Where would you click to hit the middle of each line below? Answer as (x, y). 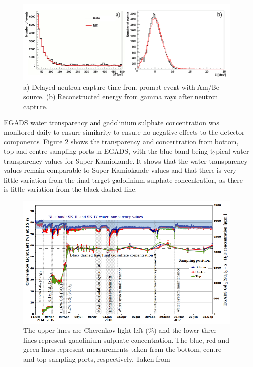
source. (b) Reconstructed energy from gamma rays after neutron (121, 96)
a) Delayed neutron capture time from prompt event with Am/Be (121, 87)
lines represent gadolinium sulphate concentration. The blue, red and (126, 339)
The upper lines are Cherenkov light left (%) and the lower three (120, 330)
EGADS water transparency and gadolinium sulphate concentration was (112, 122)
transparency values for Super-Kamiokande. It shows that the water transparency (126, 160)
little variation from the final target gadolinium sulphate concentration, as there (123, 179)
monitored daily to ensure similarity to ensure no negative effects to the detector (124, 132)
